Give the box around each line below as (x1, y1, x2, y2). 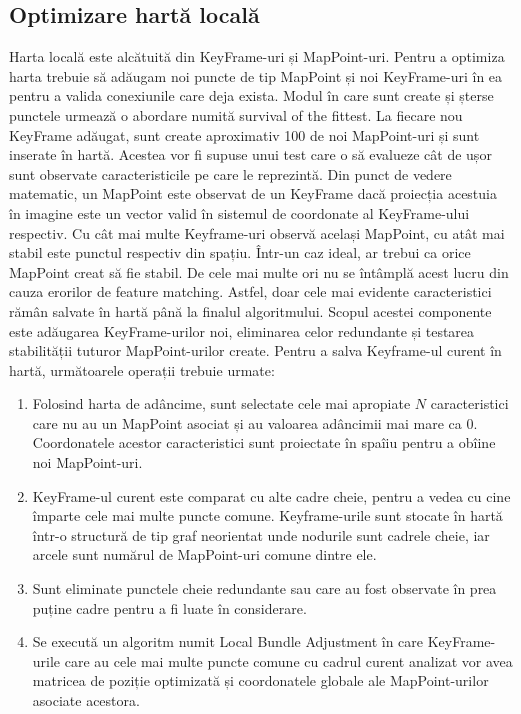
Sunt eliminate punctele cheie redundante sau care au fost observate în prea (32, 578, 497, 599)
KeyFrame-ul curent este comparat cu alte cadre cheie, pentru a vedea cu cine (32, 485, 511, 506)
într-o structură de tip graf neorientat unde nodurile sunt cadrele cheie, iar (32, 524, 490, 545)
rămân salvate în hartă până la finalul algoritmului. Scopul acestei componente (9, 300, 492, 321)
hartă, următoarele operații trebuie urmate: (9, 359, 275, 380)
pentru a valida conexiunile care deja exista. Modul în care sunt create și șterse (9, 85, 494, 106)
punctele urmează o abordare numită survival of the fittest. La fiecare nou (9, 104, 463, 125)
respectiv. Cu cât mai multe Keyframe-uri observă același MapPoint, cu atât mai (9, 222, 505, 243)
